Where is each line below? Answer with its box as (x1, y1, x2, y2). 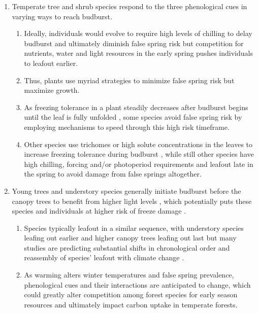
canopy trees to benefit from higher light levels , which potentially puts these (12, 195, 252, 206)
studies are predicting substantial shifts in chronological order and (24, 242, 230, 253)
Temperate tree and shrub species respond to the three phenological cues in (12, 1, 247, 11)
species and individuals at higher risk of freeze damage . (12, 205, 186, 216)
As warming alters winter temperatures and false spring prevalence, (24, 269, 234, 280)
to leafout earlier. (24, 57, 78, 68)
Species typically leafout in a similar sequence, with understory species (24, 222, 244, 233)
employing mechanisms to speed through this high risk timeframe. (24, 121, 230, 132)
